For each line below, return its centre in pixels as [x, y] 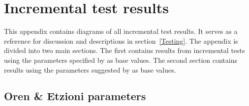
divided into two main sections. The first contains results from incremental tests [124, 50]
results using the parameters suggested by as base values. [90, 69]
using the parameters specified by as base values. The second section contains [121, 60]
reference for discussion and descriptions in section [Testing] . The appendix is [121, 40]
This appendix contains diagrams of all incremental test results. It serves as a [121, 31]
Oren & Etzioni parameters [75, 96]
